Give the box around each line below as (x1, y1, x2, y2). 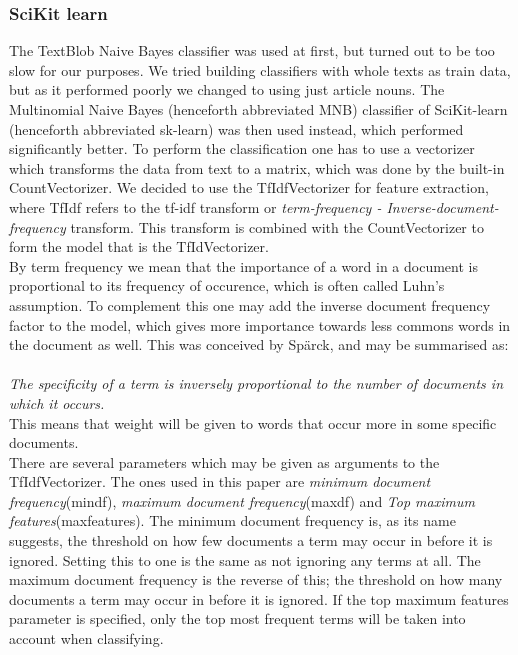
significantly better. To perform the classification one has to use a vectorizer (9, 138, 475, 159)
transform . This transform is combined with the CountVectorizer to (70, 216, 484, 237)
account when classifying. (9, 628, 164, 649)
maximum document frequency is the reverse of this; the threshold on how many (9, 569, 503, 590)
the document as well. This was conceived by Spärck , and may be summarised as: (9, 334, 509, 355)
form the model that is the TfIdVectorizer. (9, 236, 269, 257)
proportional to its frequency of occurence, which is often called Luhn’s (9, 275, 445, 296)
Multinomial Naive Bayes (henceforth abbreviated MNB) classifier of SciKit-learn (9, 99, 508, 119)
